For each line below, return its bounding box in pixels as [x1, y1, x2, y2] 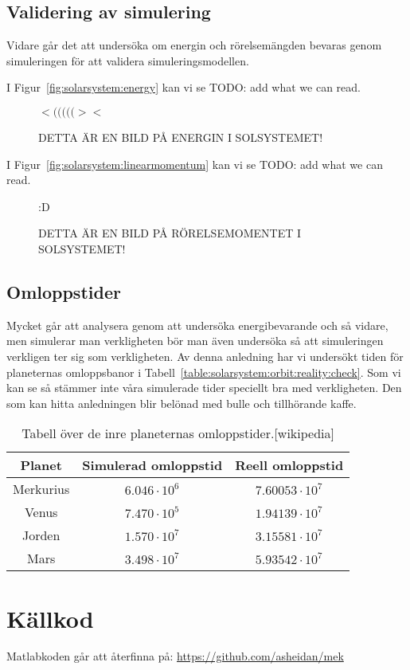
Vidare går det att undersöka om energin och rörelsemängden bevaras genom [6, 37, 382, 53]
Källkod [6, 601, 94, 634]
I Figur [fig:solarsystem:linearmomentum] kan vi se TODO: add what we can [6, 155, 383, 172]
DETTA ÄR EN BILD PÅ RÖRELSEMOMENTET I [38, 225, 301, 241]
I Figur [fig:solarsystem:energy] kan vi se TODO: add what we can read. [6, 79, 361, 96]
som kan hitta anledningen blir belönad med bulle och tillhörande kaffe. [6, 394, 357, 411]
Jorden [21, 526, 61, 545]
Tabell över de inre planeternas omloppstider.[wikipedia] [21, 424, 335, 443]
